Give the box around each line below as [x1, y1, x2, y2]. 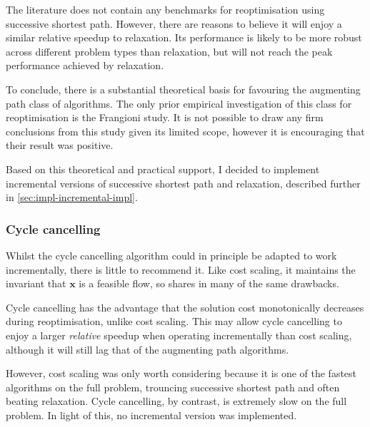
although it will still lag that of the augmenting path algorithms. [6, 341, 289, 356]
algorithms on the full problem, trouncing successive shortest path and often [6, 379, 340, 394]
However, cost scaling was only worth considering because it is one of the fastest [6, 366, 357, 381]
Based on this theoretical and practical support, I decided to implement [6, 161, 320, 176]
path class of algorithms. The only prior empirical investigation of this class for [6, 96, 352, 110]
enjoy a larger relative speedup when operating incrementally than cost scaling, [6, 327, 352, 342]
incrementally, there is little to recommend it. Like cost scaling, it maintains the [6, 262, 356, 277]
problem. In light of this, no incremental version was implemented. [6, 407, 297, 422]
